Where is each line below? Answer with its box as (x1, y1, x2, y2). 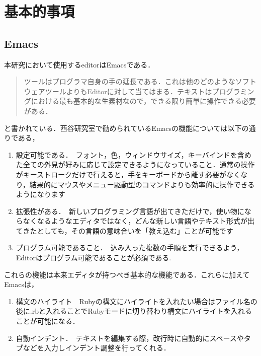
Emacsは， (4, 279, 38, 290)
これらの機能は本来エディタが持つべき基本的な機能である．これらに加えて (4, 269, 250, 279)
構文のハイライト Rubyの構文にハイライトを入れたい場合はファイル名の (16, 296, 257, 306)
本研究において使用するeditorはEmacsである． (4, 59, 155, 69)
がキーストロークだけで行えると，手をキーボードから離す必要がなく (16, 169, 241, 179)
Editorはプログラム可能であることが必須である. (16, 252, 171, 263)
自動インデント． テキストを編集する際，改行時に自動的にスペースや (16, 332, 244, 343)
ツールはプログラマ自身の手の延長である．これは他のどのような (24, 76, 235, 87)
